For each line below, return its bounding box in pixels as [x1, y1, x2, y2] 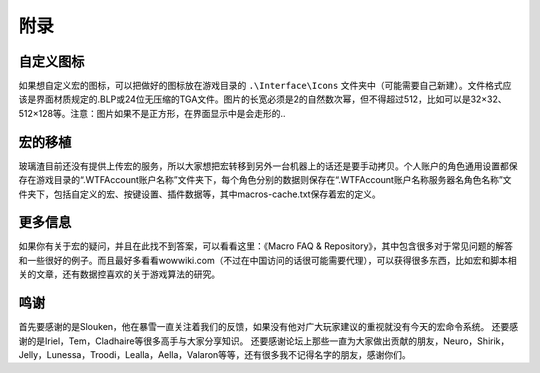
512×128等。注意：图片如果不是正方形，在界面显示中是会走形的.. [18, 107, 286, 119]
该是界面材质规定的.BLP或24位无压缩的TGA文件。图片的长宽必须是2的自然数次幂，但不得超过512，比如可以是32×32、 [18, 93, 507, 105]
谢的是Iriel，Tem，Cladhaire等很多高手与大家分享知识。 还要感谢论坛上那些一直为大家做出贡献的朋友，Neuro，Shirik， [18, 335, 510, 347]
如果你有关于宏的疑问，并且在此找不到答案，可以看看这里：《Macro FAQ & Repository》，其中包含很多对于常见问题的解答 [18, 240, 514, 252]
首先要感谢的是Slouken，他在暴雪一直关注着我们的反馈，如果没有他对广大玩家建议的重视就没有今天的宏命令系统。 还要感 [18, 321, 519, 333]
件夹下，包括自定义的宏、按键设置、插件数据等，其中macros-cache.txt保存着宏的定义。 [18, 188, 381, 200]
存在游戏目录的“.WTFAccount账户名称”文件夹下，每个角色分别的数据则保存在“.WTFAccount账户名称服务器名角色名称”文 [18, 174, 512, 186]
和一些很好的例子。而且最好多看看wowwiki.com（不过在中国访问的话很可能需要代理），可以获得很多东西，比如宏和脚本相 [18, 254, 517, 266]
